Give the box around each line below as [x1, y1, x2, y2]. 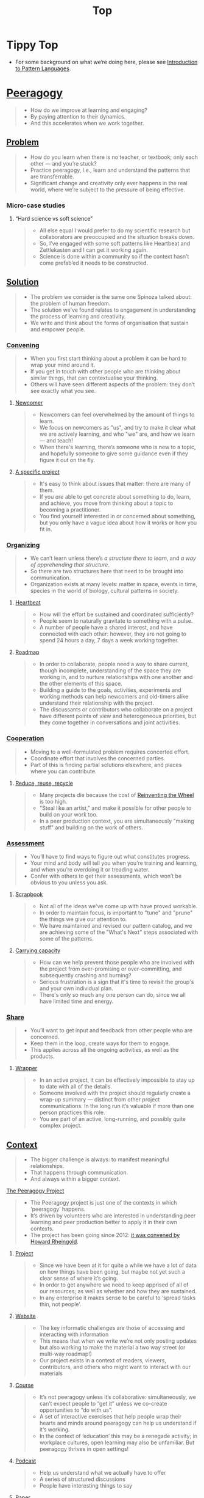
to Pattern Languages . [15, 65, 71, 72]
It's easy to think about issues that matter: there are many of [39, 480, 191, 488]
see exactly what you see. [30, 387, 96, 395]
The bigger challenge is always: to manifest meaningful [30, 1156, 169, 1163]
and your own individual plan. [39, 985, 114, 992]
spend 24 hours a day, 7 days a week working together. [39, 637, 179, 644]
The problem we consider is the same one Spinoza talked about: [30, 293, 192, 300]
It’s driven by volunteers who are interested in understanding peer [30, 1212, 196, 1219]
